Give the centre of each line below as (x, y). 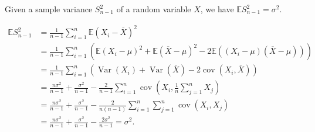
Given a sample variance (49, 9)
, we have (217, 9)
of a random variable (154, 9)
